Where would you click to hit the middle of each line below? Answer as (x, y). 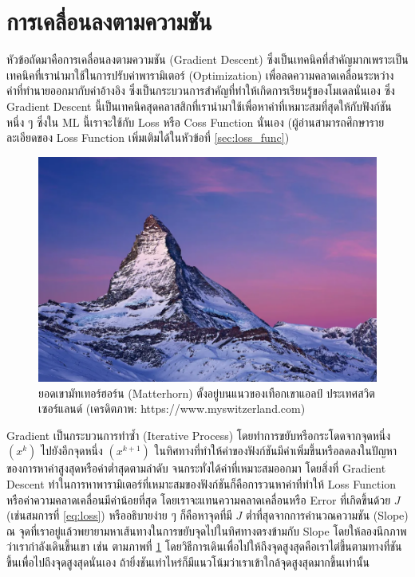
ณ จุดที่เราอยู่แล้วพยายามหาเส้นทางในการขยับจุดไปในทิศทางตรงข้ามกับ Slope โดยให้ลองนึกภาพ (207, 530)
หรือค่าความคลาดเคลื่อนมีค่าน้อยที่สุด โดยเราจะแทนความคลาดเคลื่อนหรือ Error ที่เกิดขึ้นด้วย (199, 499)
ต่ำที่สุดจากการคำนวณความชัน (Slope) (327, 515)
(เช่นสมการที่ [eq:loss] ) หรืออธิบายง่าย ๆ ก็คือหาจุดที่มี (119, 515)
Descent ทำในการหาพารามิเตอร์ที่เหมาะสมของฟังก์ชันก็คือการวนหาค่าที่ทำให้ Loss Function (202, 484)
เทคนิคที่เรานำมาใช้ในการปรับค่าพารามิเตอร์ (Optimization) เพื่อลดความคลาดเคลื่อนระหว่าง (200, 75)
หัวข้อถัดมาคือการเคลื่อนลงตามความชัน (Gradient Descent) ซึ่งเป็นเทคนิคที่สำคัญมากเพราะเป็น (207, 59)
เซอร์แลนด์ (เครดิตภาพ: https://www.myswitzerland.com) (172, 408)
